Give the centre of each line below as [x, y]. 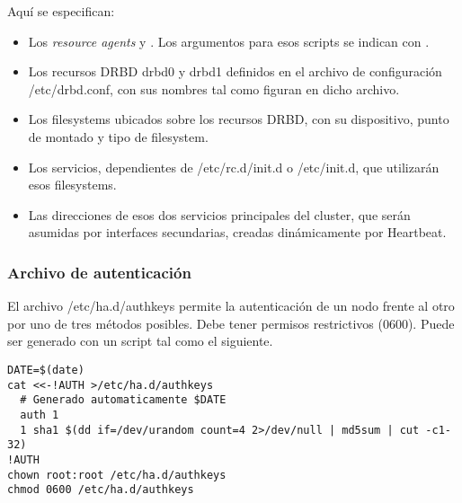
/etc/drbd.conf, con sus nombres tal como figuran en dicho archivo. [214, 88]
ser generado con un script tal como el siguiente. [140, 341]
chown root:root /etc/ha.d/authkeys [117, 475]
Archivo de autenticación [99, 272]
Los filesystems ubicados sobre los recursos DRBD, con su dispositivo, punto [239, 119]
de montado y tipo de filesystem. [118, 136]
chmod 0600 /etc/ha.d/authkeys [101, 490]
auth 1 [40, 415]
